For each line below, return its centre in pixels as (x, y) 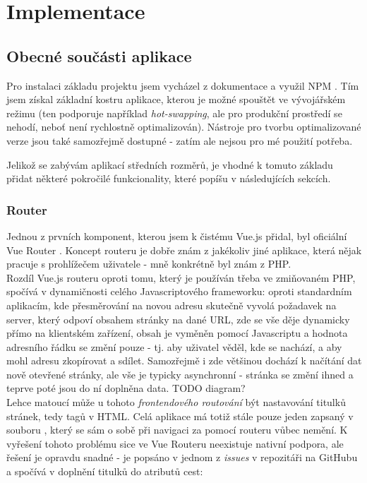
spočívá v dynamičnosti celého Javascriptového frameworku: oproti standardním (179, 291)
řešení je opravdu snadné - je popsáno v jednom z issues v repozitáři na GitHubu (182, 457)
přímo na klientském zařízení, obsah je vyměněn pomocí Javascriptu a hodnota (177, 333)
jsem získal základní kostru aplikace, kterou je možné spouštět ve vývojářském (176, 99)
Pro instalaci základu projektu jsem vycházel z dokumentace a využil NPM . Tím (183, 85)
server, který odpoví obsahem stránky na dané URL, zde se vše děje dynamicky (178, 319)
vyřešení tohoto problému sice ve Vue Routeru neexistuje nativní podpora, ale (175, 443)
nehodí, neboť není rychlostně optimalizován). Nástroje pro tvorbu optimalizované (184, 127)
